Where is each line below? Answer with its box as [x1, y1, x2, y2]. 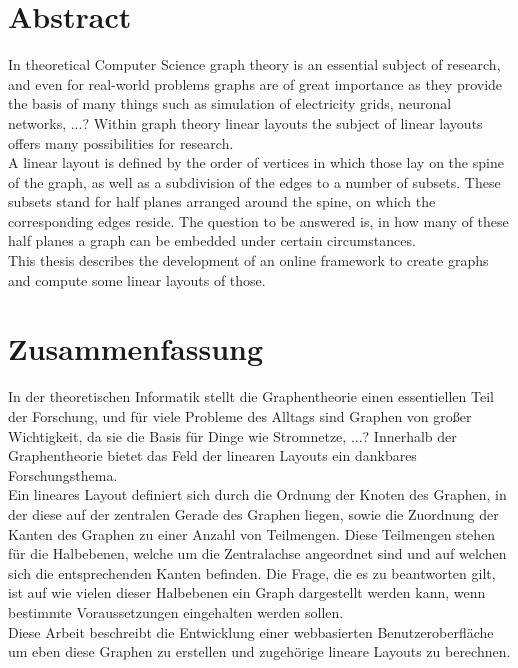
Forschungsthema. [8, 464, 118, 485]
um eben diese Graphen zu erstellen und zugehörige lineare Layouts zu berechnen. [8, 641, 511, 662]
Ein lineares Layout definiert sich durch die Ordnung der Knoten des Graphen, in [8, 484, 507, 505]
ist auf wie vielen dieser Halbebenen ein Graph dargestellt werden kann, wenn [8, 582, 486, 603]
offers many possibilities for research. [8, 132, 234, 153]
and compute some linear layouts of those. [8, 269, 266, 290]
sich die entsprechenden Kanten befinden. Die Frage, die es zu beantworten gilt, [8, 562, 496, 583]
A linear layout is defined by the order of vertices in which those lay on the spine [8, 152, 504, 173]
